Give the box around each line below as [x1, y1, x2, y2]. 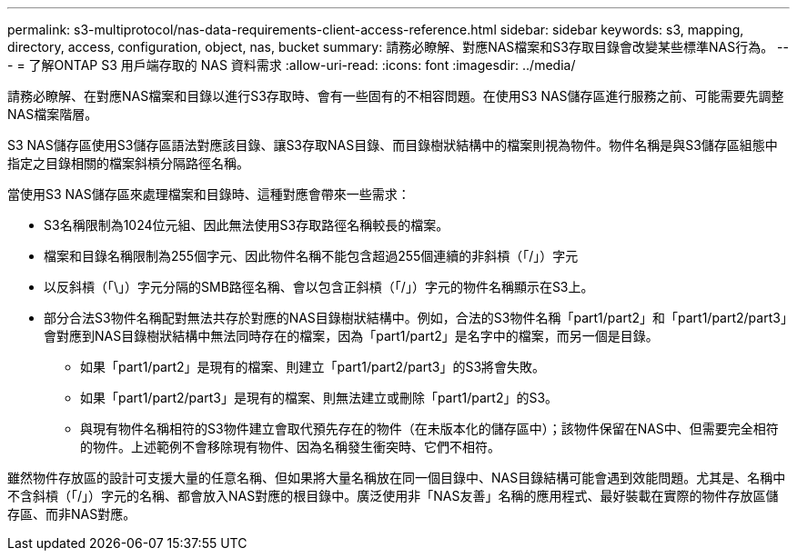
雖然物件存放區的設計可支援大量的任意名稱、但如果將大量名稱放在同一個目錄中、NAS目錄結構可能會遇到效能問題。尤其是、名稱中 [7, 470, 786, 485]
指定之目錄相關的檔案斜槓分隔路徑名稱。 [7, 155, 249, 171]
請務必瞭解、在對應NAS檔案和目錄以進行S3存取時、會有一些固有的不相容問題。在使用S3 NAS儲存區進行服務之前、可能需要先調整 [7, 88, 784, 104]
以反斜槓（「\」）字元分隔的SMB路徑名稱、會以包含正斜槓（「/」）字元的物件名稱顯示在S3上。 [44, 279, 594, 294]
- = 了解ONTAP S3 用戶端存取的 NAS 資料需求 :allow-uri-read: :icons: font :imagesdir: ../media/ [7, 57, 576, 73]
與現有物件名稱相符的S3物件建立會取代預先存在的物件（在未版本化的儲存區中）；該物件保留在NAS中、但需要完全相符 [80, 421, 779, 436]
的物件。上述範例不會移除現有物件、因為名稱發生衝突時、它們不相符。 [80, 439, 500, 454]
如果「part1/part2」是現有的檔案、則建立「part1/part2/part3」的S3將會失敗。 [80, 359, 546, 374]
